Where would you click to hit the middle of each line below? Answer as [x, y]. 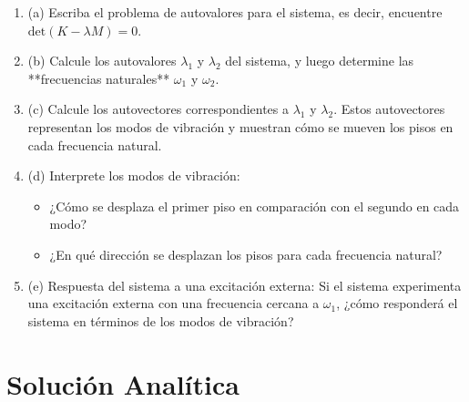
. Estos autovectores [389, 109]
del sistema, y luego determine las [320, 61]
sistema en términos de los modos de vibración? [161, 320]
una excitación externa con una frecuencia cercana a [173, 303]
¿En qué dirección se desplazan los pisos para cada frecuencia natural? [246, 254]
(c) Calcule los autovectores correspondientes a [158, 109]
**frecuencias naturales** [99, 78]
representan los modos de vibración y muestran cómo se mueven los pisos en [240, 126]
